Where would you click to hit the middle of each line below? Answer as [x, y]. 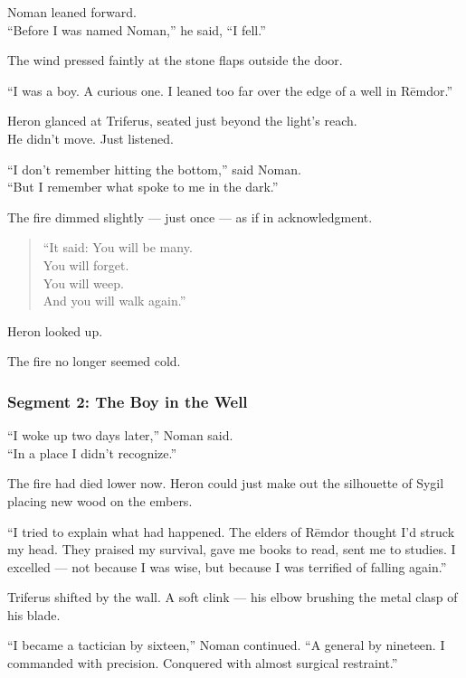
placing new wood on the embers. [100, 500]
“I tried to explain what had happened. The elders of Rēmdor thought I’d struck [231, 531]
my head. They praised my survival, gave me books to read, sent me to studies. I [232, 549]
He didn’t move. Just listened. [90, 138]
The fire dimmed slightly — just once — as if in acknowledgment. [190, 217]
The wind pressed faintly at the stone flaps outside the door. [175, 60]
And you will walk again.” [114, 301]
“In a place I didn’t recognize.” [92, 452]
